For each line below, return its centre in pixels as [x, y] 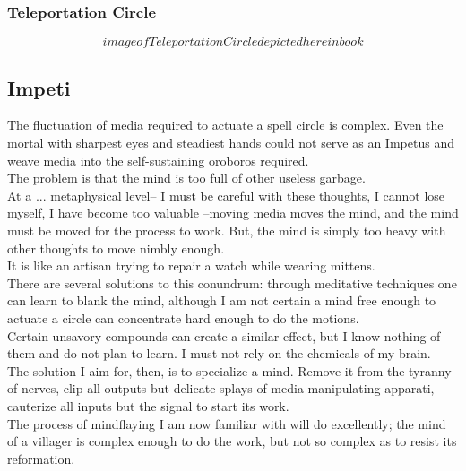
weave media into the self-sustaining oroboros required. [158, 160]
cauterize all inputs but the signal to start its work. [148, 405]
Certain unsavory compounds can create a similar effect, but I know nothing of [224, 335]
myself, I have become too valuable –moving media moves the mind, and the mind [233, 213]
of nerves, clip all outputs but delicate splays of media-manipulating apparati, [221, 388]
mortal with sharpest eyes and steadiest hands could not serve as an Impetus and [231, 143]
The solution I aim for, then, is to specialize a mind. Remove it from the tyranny [229, 370]
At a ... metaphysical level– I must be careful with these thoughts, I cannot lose [226, 195]
